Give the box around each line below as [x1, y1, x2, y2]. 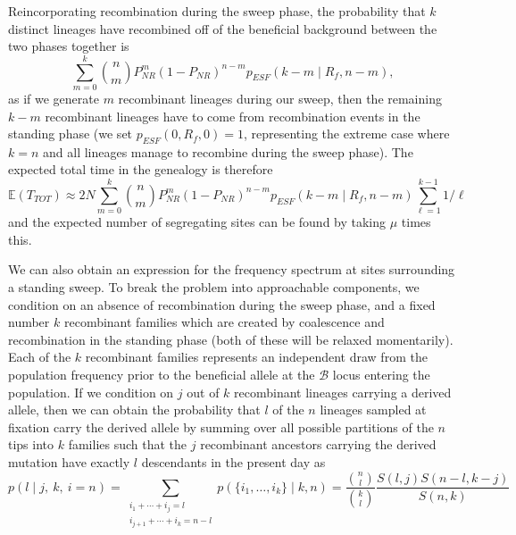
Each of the [8, 347, 71, 366]
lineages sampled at [320, 400, 427, 419]
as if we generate [8, 88, 99, 107]
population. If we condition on [8, 382, 174, 401]
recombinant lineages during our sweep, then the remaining [118, 88, 442, 107]
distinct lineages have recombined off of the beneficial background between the [8, 19, 437, 38]
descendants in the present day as [141, 452, 326, 471]
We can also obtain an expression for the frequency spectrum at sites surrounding [8, 260, 455, 279]
